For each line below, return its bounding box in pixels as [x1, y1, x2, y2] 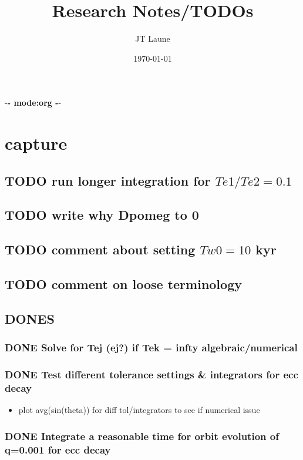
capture [5, 131, 68, 155]
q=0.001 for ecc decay [5, 442, 111, 456]
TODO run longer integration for [5, 171, 211, 189]
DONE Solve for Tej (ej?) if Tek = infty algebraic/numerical [5, 340, 298, 355]
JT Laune [135, 32, 170, 45]
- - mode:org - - [5, 96, 62, 109]
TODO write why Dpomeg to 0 [5, 206, 199, 224]
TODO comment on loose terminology [5, 275, 242, 293]
